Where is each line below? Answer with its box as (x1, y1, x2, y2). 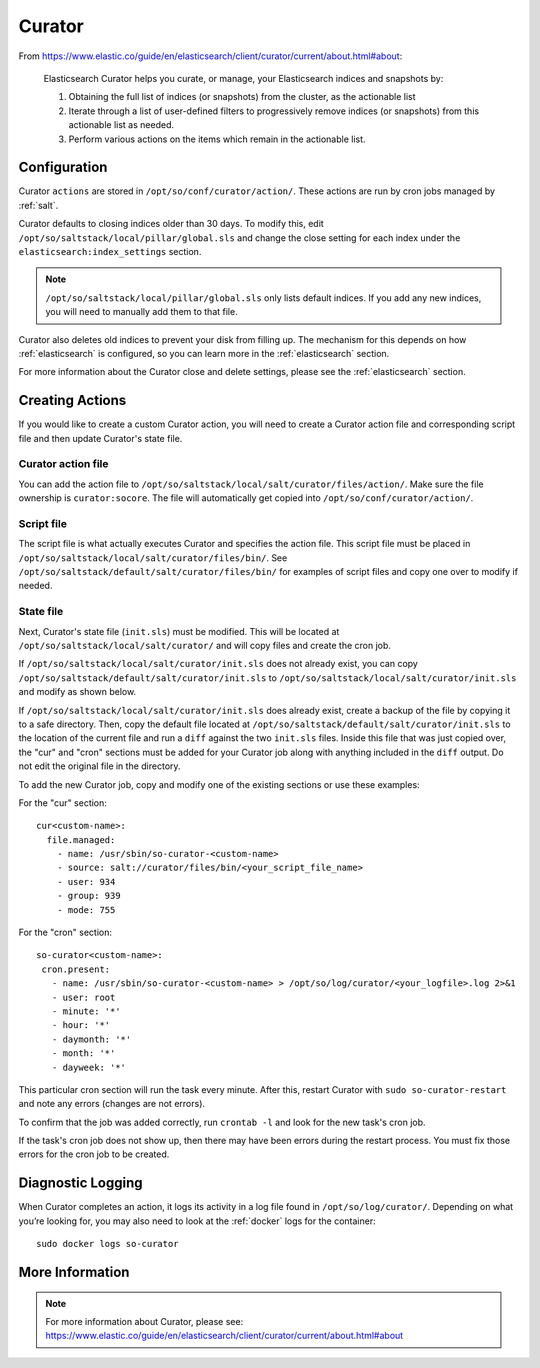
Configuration (18, 159, 108, 176)
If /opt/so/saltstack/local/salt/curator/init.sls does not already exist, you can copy (18, 658, 419, 670)
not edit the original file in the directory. (18, 760, 181, 772)
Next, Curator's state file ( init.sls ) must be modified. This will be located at (18, 625, 340, 637)
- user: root (51, 991, 116, 1003)
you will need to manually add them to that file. (45, 306, 239, 318)
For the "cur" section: (18, 796, 107, 809)
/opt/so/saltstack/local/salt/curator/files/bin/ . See (18, 551, 288, 564)
